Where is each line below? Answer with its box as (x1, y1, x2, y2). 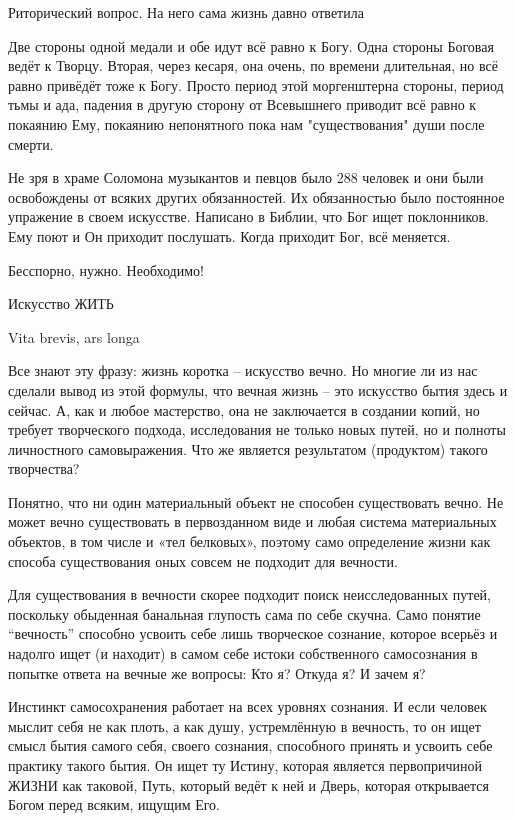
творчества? (8, 458, 80, 479)
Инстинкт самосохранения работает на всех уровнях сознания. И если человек (8, 696, 487, 717)
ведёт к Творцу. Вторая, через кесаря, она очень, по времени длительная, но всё (8, 55, 498, 76)
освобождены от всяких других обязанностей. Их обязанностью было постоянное (8, 186, 505, 207)
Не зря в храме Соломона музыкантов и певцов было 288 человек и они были (8, 167, 484, 188)
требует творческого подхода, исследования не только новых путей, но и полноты (8, 419, 506, 440)
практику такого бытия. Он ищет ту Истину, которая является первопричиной (8, 755, 483, 775)
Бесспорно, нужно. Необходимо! (8, 259, 204, 280)
